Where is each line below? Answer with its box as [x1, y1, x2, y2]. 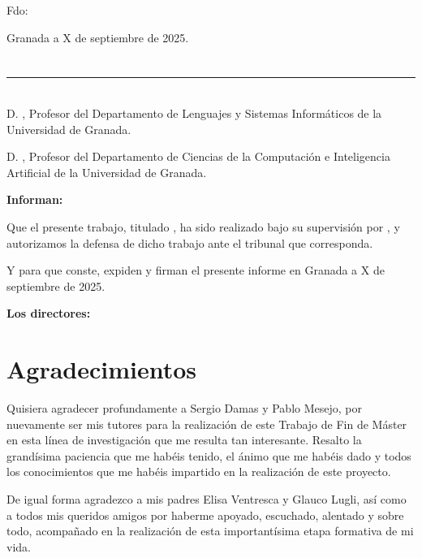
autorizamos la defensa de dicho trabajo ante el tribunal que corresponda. [6, 234, 373, 251]
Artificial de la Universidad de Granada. [6, 163, 207, 180]
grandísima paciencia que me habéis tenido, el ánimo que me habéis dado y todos [6, 447, 411, 464]
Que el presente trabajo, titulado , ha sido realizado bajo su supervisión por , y [6, 218, 400, 235]
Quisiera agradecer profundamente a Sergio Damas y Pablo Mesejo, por [6, 400, 362, 417]
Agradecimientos [6, 353, 197, 386]
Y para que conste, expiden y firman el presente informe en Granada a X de [6, 262, 385, 279]
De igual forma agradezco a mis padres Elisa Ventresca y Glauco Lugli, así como [6, 491, 407, 507]
